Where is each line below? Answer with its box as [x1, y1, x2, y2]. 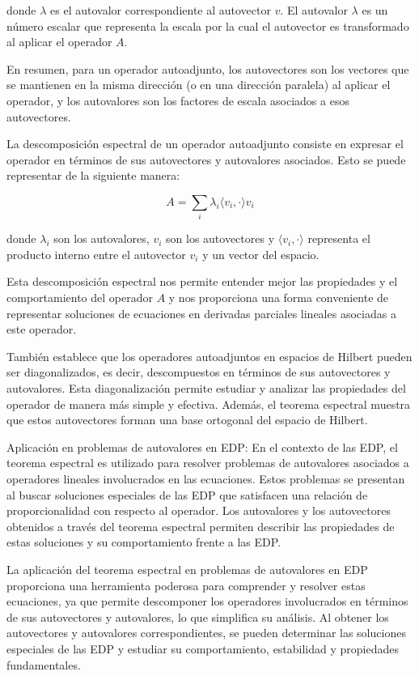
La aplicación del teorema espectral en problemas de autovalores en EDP [6, 560, 368, 577]
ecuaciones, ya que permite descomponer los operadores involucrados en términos [6, 593, 408, 610]
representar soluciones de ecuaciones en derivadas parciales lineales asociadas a [6, 304, 396, 321]
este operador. [6, 321, 77, 338]
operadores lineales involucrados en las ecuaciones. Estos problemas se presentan [6, 470, 405, 487]
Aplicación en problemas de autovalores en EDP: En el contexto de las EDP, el [6, 438, 398, 455]
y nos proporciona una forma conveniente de [168, 289, 389, 306]
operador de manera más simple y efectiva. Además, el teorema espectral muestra [6, 395, 411, 412]
